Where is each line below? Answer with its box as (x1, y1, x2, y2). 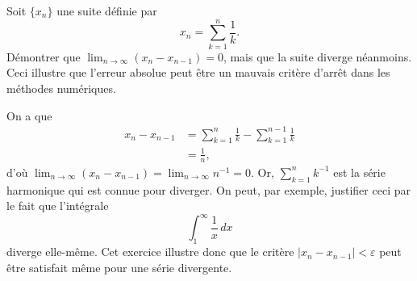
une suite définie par (56, 2, 157, 19)
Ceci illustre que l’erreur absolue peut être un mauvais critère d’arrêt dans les (6, 64, 390, 81)
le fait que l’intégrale (6, 197, 109, 214)
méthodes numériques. (6, 79, 116, 96)
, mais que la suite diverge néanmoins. (223, 48, 412, 65)
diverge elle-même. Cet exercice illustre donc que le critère (6, 243, 294, 260)
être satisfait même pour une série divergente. (6, 258, 232, 275)
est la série (333, 163, 386, 180)
